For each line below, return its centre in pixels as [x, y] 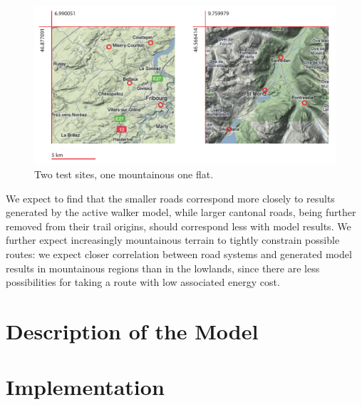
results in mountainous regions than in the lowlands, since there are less [163, 268]
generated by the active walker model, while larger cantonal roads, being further [181, 212]
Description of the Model [132, 330]
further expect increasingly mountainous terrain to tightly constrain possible [173, 240]
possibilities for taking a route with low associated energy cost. [143, 282]
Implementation [85, 387]
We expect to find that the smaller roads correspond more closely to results [170, 198]
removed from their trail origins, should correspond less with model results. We [179, 226]
